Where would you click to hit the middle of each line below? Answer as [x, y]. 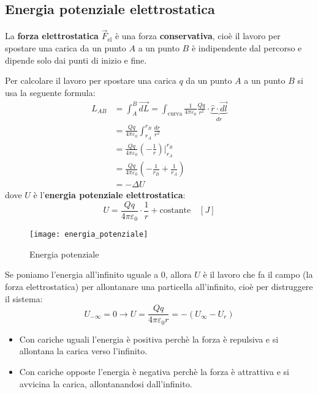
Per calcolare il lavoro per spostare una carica [91, 80]
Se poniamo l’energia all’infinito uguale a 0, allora [98, 274]
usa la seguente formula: [50, 92]
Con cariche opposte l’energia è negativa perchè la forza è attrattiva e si [154, 371]
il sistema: [24, 298]
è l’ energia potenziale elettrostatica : [109, 195]
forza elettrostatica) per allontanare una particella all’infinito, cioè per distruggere [159, 287]
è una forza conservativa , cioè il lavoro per [198, 36]
